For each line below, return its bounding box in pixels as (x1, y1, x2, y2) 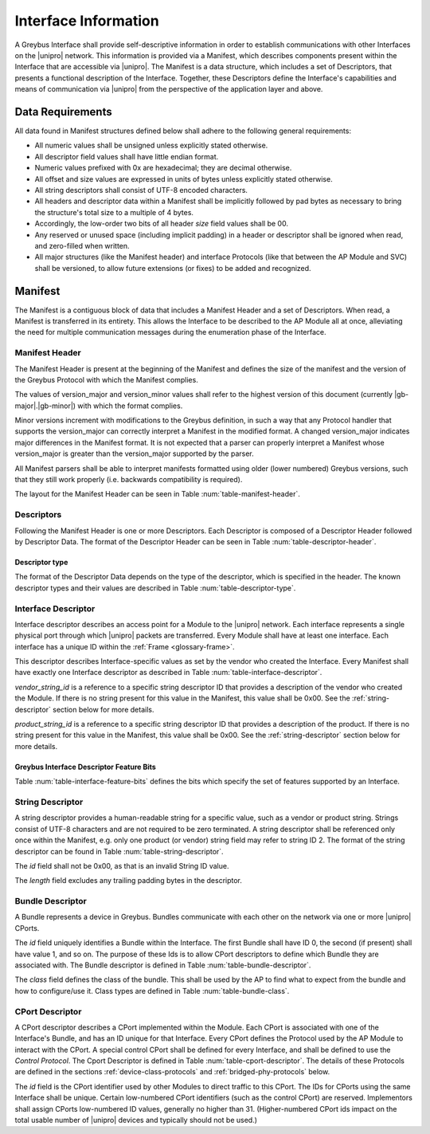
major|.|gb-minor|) (14, 401, 76, 410)
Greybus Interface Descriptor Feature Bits (14, 762, 157, 771)
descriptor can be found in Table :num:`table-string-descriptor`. (14, 846, 224, 856)
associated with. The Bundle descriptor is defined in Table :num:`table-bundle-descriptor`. (14, 960, 311, 970)
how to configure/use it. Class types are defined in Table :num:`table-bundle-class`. (14, 986, 290, 995)
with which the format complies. (76, 401, 183, 410)
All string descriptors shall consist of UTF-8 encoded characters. (34, 185, 248, 194)
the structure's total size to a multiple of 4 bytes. (34, 207, 194, 217)
